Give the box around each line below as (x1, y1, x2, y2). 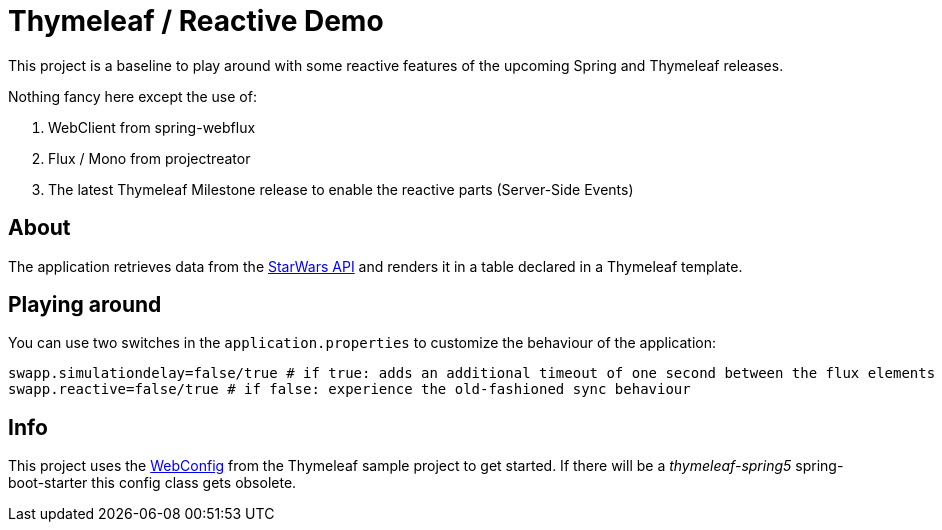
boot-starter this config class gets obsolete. (8, 474, 297, 492)
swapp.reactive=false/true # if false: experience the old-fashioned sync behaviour (8, 381, 691, 398)
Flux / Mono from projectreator (48, 149, 251, 167)
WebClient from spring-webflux (48, 118, 256, 136)
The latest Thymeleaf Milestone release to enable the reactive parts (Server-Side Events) (48, 180, 634, 198)
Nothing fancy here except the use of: (8, 87, 257, 105)
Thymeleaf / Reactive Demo (8, 4, 384, 38)
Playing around (8, 292, 162, 318)
